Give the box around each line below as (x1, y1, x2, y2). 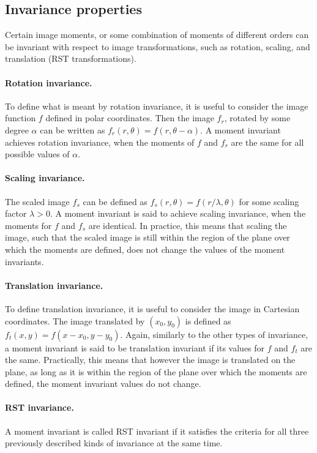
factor (5, 207, 27, 220)
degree (5, 123, 29, 136)
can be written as (40, 123, 105, 136)
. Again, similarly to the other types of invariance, (120, 328, 308, 340)
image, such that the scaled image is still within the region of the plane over (5, 231, 290, 244)
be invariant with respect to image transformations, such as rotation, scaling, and (5, 40, 310, 53)
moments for (5, 219, 52, 231)
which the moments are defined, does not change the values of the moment (5, 242, 285, 255)
